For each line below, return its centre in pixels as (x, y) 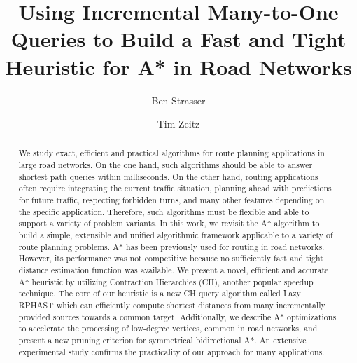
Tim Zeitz (178, 124)
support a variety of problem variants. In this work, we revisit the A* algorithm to (169, 223)
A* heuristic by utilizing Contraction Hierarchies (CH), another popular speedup (166, 281)
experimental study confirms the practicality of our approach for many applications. (171, 351)
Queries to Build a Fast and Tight (178, 39)
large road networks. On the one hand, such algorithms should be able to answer (166, 165)
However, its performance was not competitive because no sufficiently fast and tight (171, 258)
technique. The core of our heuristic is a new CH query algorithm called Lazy (160, 293)
